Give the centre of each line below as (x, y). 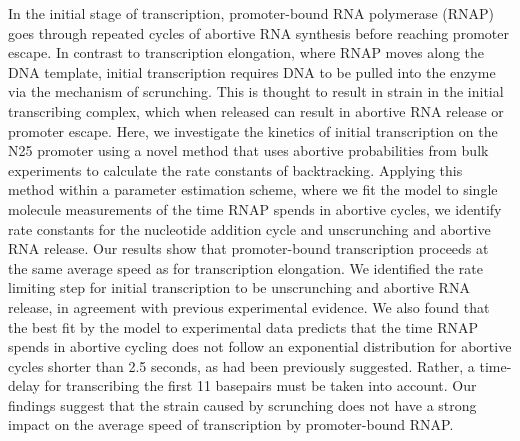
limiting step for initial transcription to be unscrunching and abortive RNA (239, 287)
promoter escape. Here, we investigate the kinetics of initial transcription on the (253, 130)
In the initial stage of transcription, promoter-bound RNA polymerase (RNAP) (251, 13)
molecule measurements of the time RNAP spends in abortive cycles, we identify (255, 208)
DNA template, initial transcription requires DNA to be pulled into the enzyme (252, 71)
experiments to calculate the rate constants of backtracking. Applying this (235, 169)
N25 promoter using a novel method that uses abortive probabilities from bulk (248, 150)
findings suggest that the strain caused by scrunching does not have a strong (242, 404)
